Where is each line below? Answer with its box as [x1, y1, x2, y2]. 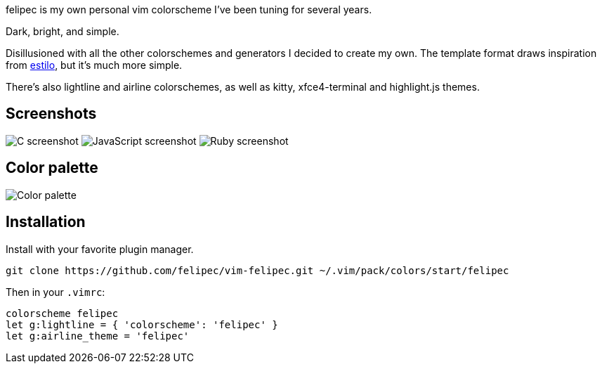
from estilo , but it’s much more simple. [6, 59, 183, 71]
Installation [6, 213, 86, 231]
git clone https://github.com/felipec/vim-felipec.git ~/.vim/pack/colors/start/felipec [6, 264, 509, 276]
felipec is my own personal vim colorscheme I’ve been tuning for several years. [6, 4, 372, 15]
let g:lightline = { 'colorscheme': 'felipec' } [6, 318, 278, 330]
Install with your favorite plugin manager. [6, 242, 194, 255]
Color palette [6, 159, 98, 177]
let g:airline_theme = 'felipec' [6, 330, 190, 342]
